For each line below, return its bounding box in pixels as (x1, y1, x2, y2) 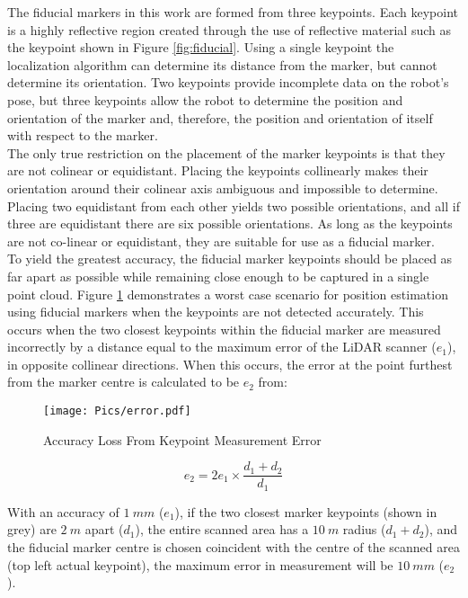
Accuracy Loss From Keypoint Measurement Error (43, 430, 322, 449)
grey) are (7, 520, 57, 539)
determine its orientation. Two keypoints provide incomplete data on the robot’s (7, 73, 449, 92)
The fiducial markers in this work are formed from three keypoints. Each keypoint (7, 3, 458, 21)
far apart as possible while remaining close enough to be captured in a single (7, 266, 429, 285)
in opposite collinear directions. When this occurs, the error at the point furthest (7, 354, 453, 373)
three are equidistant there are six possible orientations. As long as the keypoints (7, 214, 453, 233)
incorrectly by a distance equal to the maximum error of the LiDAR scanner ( (7, 337, 437, 356)
